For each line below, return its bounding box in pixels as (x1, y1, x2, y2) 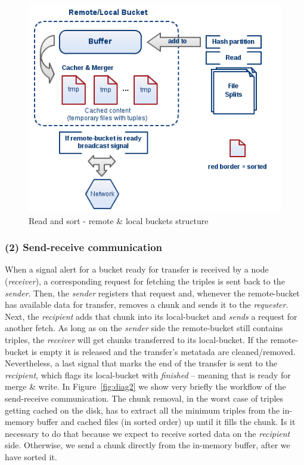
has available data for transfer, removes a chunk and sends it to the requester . (5, 298, 289, 311)
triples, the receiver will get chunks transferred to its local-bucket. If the (5, 334, 268, 346)
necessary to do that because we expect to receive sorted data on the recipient (5, 427, 290, 439)
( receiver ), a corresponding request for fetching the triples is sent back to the (5, 275, 285, 287)
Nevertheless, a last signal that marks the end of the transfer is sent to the (5, 357, 277, 369)
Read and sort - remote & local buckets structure (29, 214, 209, 227)
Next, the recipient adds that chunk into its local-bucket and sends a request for (5, 310, 297, 322)
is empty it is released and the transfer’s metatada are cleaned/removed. (31, 345, 296, 357)
